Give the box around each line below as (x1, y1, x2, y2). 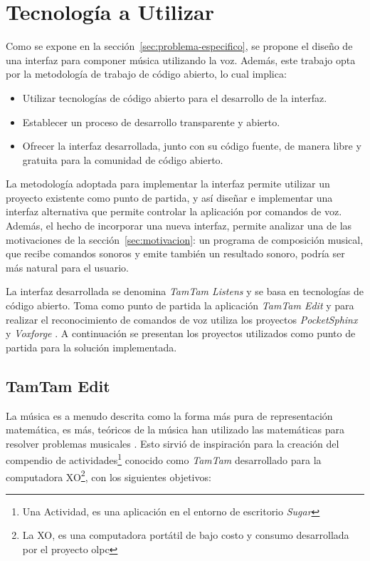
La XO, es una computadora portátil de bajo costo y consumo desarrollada (22, 527, 349, 542)
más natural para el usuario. (6, 259, 129, 274)
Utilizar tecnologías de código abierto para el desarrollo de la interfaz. (22, 90, 327, 105)
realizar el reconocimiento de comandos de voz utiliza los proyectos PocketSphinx (6, 312, 358, 326)
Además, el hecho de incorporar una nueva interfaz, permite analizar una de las (6, 218, 352, 233)
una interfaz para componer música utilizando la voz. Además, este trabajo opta (6, 52, 356, 67)
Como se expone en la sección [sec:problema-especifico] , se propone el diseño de (6, 38, 353, 53)
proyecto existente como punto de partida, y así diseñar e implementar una (6, 190, 333, 205)
